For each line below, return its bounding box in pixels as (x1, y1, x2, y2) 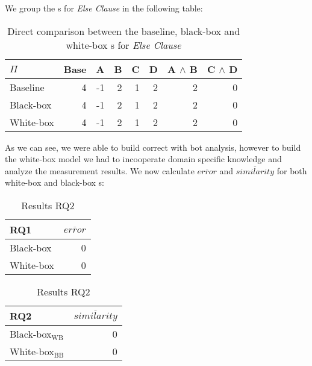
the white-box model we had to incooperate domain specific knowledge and (5, 153, 282, 165)
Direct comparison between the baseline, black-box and (7, 24, 240, 38)
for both (276, 164, 307, 177)
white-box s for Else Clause (66, 37, 181, 52)
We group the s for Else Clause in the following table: (5, 2, 203, 14)
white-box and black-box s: (5, 176, 104, 189)
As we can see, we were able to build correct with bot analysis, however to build (5, 140, 301, 153)
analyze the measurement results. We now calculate (5, 164, 195, 177)
